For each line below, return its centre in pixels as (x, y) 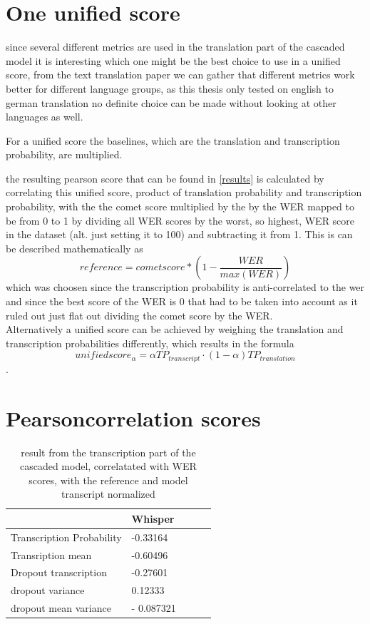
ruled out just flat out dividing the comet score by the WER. (139, 315)
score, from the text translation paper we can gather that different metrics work (180, 75)
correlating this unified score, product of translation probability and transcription (184, 192)
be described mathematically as (74, 248)
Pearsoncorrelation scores (133, 418)
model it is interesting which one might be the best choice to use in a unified (173, 60)
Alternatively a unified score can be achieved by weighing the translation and (175, 329)
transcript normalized (108, 494)
